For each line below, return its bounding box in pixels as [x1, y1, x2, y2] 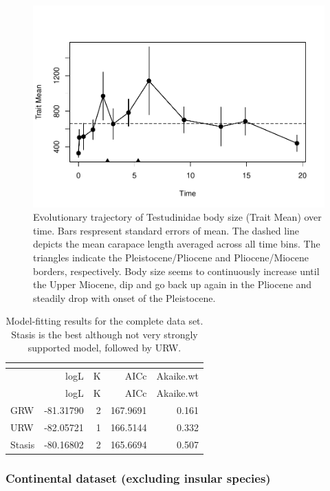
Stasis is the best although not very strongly [11, 327, 198, 341]
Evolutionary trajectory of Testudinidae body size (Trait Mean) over [33, 210, 322, 224]
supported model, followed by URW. [27, 340, 181, 355]
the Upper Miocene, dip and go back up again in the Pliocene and [33, 277, 312, 292]
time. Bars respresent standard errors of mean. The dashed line [33, 223, 300, 237]
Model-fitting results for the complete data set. [5, 314, 203, 328]
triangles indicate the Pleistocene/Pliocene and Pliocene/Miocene [33, 250, 309, 264]
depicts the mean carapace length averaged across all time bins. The [33, 237, 320, 251]
